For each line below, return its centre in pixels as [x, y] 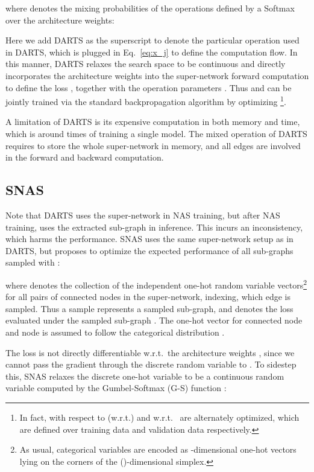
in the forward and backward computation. [85, 157]
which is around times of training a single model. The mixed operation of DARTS [156, 133]
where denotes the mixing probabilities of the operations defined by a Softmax [150, 8]
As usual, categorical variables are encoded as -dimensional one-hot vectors [158, 449]
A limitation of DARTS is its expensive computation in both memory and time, [153, 122]
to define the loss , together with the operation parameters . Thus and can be [149, 87]
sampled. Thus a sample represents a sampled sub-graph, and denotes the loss [149, 308]
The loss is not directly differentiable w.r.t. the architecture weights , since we [150, 352]
